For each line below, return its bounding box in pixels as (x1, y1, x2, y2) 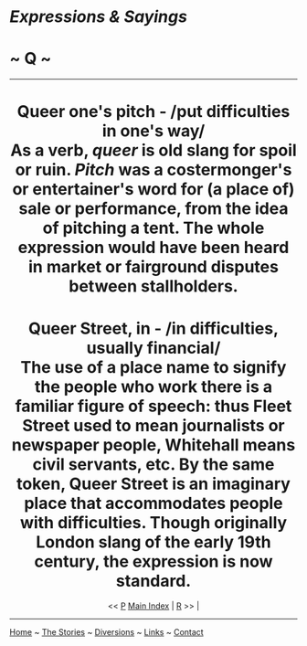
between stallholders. (68, 276, 239, 297)
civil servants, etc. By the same (32, 454, 275, 474)
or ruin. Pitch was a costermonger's (15, 160, 292, 180)
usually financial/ (86, 337, 221, 358)
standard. (115, 570, 192, 591)
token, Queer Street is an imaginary (16, 473, 291, 494)
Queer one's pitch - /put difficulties (16, 101, 291, 122)
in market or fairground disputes (28, 257, 279, 278)
